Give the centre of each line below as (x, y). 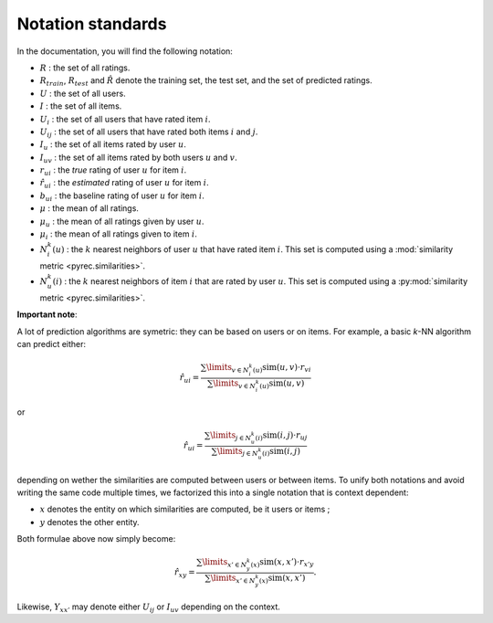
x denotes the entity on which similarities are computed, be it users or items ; (185, 509)
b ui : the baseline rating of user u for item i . (122, 196)
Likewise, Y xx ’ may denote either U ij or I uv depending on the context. (148, 607)
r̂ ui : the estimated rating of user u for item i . (124, 184)
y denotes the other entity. (90, 522)
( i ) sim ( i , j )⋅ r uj (281, 436)
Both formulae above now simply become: (96, 539)
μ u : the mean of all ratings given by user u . (122, 222)
